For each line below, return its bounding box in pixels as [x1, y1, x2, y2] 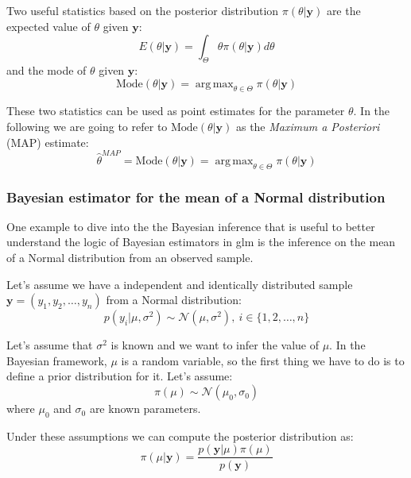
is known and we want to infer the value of [111, 337, 319, 353]
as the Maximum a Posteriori [235, 118, 380, 134]
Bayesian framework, [6, 352, 107, 368]
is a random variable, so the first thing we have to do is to [121, 352, 405, 368]
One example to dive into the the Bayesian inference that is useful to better [6, 218, 375, 234]
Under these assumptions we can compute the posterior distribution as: [6, 427, 354, 444]
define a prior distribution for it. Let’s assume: [6, 368, 233, 384]
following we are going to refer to [6, 118, 168, 134]
